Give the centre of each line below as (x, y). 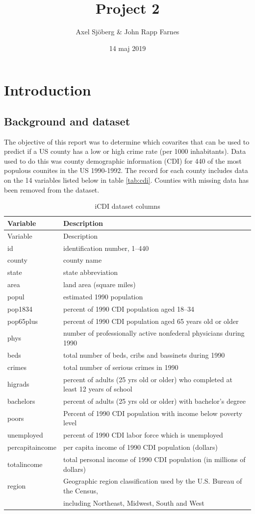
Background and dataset (67, 121)
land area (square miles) (100, 284)
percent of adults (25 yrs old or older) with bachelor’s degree (154, 401)
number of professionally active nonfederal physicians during (154, 333)
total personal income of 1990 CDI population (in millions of (154, 459)
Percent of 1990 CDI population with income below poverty (153, 413)
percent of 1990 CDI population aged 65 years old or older (151, 321)
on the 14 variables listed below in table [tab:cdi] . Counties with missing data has (127, 180)
